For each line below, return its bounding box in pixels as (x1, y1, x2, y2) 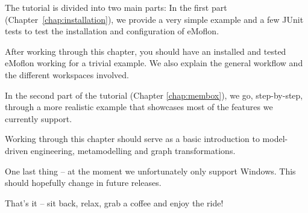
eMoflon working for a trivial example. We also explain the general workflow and (5, 57, 303, 69)
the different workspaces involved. (5, 68, 129, 81)
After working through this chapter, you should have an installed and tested (5, 45, 286, 57)
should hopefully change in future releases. (5, 176, 162, 189)
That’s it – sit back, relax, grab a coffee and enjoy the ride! (5, 196, 224, 209)
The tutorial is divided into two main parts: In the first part (5, 1, 227, 13)
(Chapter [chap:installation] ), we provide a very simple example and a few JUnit (5, 13, 304, 25)
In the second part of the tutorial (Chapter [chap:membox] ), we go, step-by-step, (5, 88, 303, 101)
